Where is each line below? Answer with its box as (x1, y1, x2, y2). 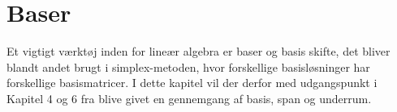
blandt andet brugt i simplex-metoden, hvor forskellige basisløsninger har (6, 58, 370, 75)
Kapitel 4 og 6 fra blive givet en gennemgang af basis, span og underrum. (6, 89, 372, 106)
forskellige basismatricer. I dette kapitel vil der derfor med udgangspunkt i (6, 74, 378, 91)
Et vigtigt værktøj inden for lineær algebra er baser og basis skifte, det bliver (6, 43, 391, 60)
